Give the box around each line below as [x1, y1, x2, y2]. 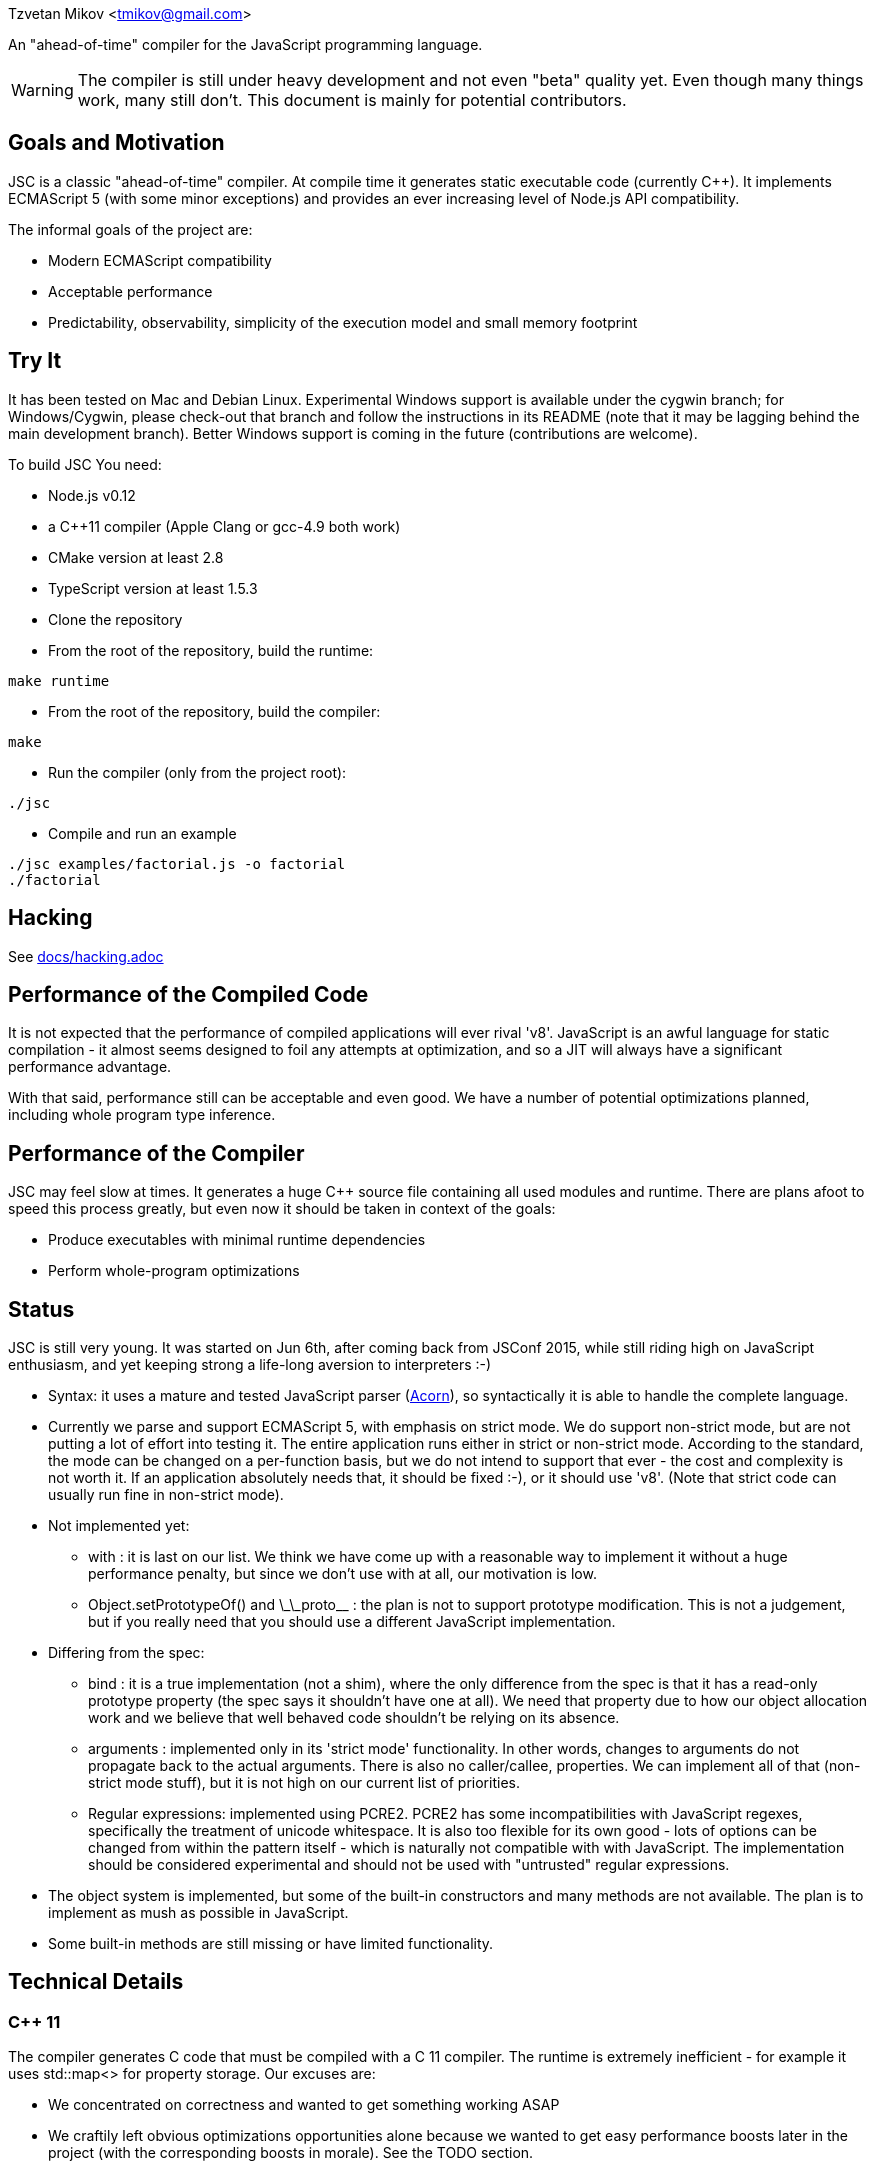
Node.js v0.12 [48, 486, 136, 504]
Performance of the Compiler [8, 1140, 305, 1166]
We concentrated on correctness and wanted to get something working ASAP [48, 2096, 560, 2114]
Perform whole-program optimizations [48, 1262, 300, 1280]
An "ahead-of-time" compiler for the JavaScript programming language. [8, 36, 483, 53]
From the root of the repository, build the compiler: [48, 702, 381, 720]
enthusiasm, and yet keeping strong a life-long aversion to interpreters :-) [8, 1356, 492, 1374]
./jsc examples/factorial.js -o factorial [8, 855, 346, 872]
